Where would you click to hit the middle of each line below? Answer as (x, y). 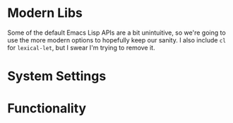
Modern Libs (45, 13)
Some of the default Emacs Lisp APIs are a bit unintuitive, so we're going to (116, 33)
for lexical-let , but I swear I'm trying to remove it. (81, 47)
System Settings (57, 76)
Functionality (47, 109)
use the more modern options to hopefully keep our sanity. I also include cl (116, 40)
